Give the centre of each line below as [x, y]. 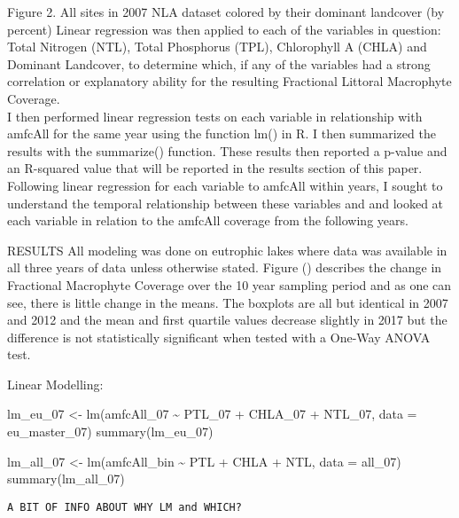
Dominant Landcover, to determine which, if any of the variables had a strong [219, 63]
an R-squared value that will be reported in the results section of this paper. [215, 168]
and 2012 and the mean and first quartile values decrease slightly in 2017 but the [227, 320]
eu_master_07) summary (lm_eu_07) [110, 432]
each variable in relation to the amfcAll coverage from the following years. [208, 220]
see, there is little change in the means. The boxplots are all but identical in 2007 [228, 302]
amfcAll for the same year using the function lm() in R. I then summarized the [222, 133]
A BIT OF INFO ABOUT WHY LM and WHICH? [124, 507]
